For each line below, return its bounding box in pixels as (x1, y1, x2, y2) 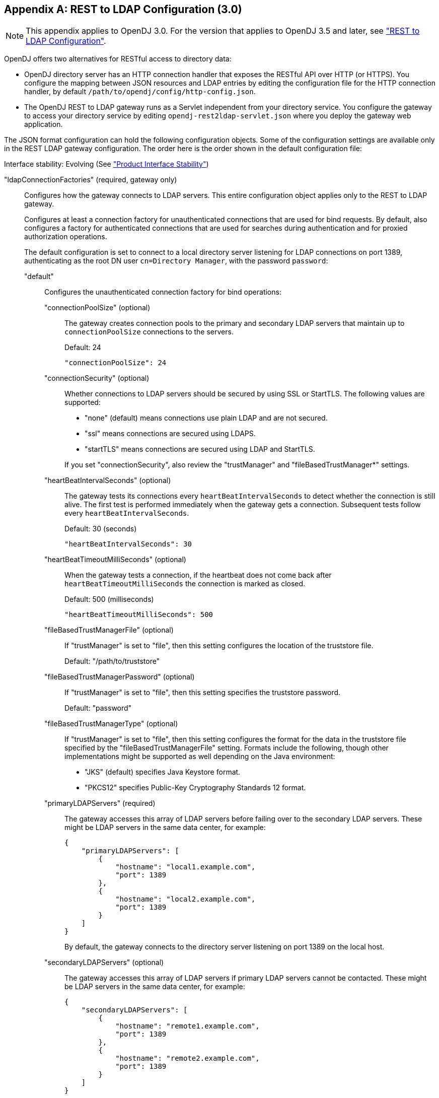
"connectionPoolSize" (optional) (44, 303, 151, 312)
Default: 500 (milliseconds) (64, 595, 154, 604)
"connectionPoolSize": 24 (64, 359, 167, 367)
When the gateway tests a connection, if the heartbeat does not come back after (64, 571, 332, 580)
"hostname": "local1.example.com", (115, 863, 256, 871)
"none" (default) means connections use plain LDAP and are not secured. (85, 414, 328, 423)
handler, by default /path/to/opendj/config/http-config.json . (24, 87, 256, 96)
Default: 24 (64, 343, 101, 352)
